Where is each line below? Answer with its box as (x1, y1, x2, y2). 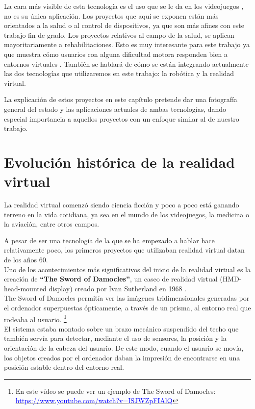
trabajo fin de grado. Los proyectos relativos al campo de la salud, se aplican (4, 29, 234, 40)
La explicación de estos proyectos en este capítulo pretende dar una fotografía (4, 94, 237, 104)
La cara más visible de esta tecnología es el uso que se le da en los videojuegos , (4, 1, 244, 11)
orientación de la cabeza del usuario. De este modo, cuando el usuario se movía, (4, 343, 244, 353)
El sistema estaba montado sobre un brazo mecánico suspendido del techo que (4, 323, 239, 333)
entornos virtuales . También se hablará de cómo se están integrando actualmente (4, 58, 249, 69)
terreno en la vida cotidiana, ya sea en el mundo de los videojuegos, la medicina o (4, 209, 250, 219)
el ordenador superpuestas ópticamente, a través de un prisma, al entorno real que (4, 302, 251, 312)
